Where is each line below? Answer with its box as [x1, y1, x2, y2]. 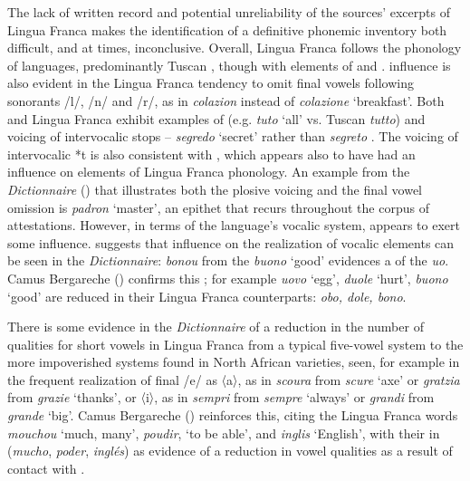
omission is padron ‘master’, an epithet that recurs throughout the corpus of [7, 197, 429, 216]
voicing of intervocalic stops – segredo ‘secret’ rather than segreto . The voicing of [7, 127, 458, 146]
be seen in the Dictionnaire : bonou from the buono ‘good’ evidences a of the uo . [7, 251, 449, 270]
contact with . [7, 458, 85, 477]
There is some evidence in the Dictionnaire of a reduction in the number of [7, 317, 424, 336]
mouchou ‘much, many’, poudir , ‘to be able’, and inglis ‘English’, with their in [7, 423, 440, 442]
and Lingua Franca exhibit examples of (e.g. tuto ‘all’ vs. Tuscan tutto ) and [7, 109, 426, 128]
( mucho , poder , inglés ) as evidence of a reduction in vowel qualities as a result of [7, 441, 453, 460]
